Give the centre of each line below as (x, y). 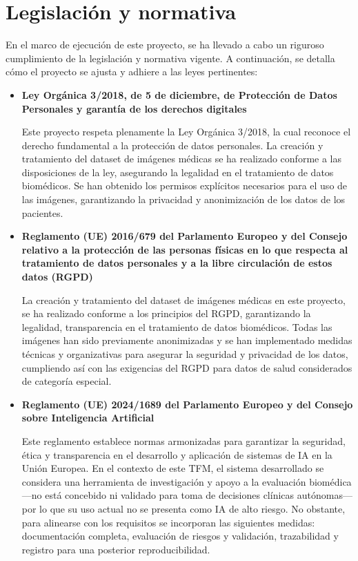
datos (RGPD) (57, 277)
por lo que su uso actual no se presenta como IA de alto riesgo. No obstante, (183, 508)
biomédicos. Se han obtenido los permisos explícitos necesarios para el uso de (185, 186)
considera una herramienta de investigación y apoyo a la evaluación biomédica (187, 481)
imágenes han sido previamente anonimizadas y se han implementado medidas (187, 340)
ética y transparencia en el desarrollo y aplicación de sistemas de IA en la (177, 454)
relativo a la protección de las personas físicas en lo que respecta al (185, 249)
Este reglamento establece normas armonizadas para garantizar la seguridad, (183, 440)
